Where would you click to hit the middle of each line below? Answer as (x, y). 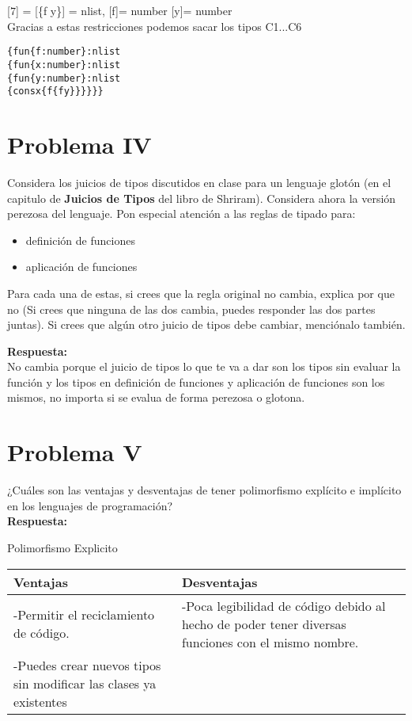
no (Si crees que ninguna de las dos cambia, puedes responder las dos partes (191, 309)
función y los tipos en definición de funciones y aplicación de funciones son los (196, 381)
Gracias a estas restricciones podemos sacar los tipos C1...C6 (155, 26)
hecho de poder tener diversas (264, 624)
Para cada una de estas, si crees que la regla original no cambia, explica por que (201, 293)
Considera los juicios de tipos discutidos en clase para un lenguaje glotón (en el (199, 182)
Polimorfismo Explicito (62, 547)
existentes (40, 701)
